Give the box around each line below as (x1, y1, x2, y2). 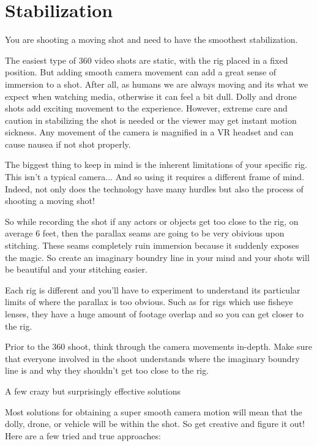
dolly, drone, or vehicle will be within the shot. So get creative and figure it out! (5, 417, 305, 430)
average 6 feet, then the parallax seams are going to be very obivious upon (5, 227, 285, 240)
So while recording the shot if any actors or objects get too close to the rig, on (5, 214, 299, 227)
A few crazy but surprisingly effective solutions (5, 384, 181, 397)
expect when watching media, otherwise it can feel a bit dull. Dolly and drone (5, 89, 297, 102)
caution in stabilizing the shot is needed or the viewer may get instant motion (5, 113, 297, 126)
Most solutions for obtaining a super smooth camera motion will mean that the (5, 405, 302, 418)
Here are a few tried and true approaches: (5, 429, 161, 442)
